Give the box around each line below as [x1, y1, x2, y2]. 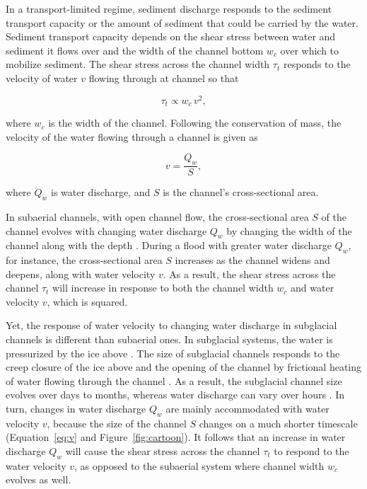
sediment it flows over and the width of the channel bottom [6, 42, 264, 57]
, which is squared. [47, 294, 128, 309]
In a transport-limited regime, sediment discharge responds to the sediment [6, 1, 332, 16]
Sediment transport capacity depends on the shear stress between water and [6, 29, 336, 44]
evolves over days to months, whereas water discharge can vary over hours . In [6, 387, 345, 402]
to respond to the [274, 444, 349, 459]
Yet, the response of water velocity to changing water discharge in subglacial [6, 318, 337, 333]
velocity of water [6, 70, 78, 85]
